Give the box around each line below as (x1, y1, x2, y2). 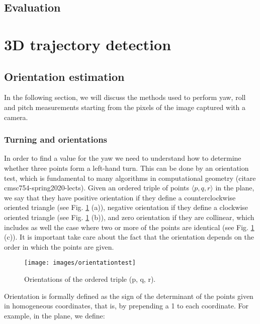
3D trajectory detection (4, 34, 171, 54)
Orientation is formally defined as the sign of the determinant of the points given (4, 290, 253, 301)
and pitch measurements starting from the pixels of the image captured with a (4, 101, 245, 112)
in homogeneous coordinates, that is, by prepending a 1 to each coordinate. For (4, 300, 248, 311)
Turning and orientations (4, 133, 108, 146)
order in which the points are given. (4, 241, 114, 252)
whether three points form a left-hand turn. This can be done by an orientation (4, 162, 249, 173)
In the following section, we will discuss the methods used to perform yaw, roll (4, 92, 246, 102)
